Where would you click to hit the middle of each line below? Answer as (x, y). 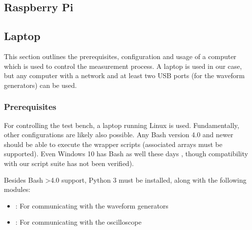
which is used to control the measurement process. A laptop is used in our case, (123, 66)
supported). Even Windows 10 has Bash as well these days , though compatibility (126, 154)
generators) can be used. (41, 85)
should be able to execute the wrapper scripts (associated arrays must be (113, 144)
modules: (17, 189)
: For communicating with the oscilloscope (78, 222)
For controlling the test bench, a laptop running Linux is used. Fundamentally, (122, 125)
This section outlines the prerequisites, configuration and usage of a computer (120, 56)
